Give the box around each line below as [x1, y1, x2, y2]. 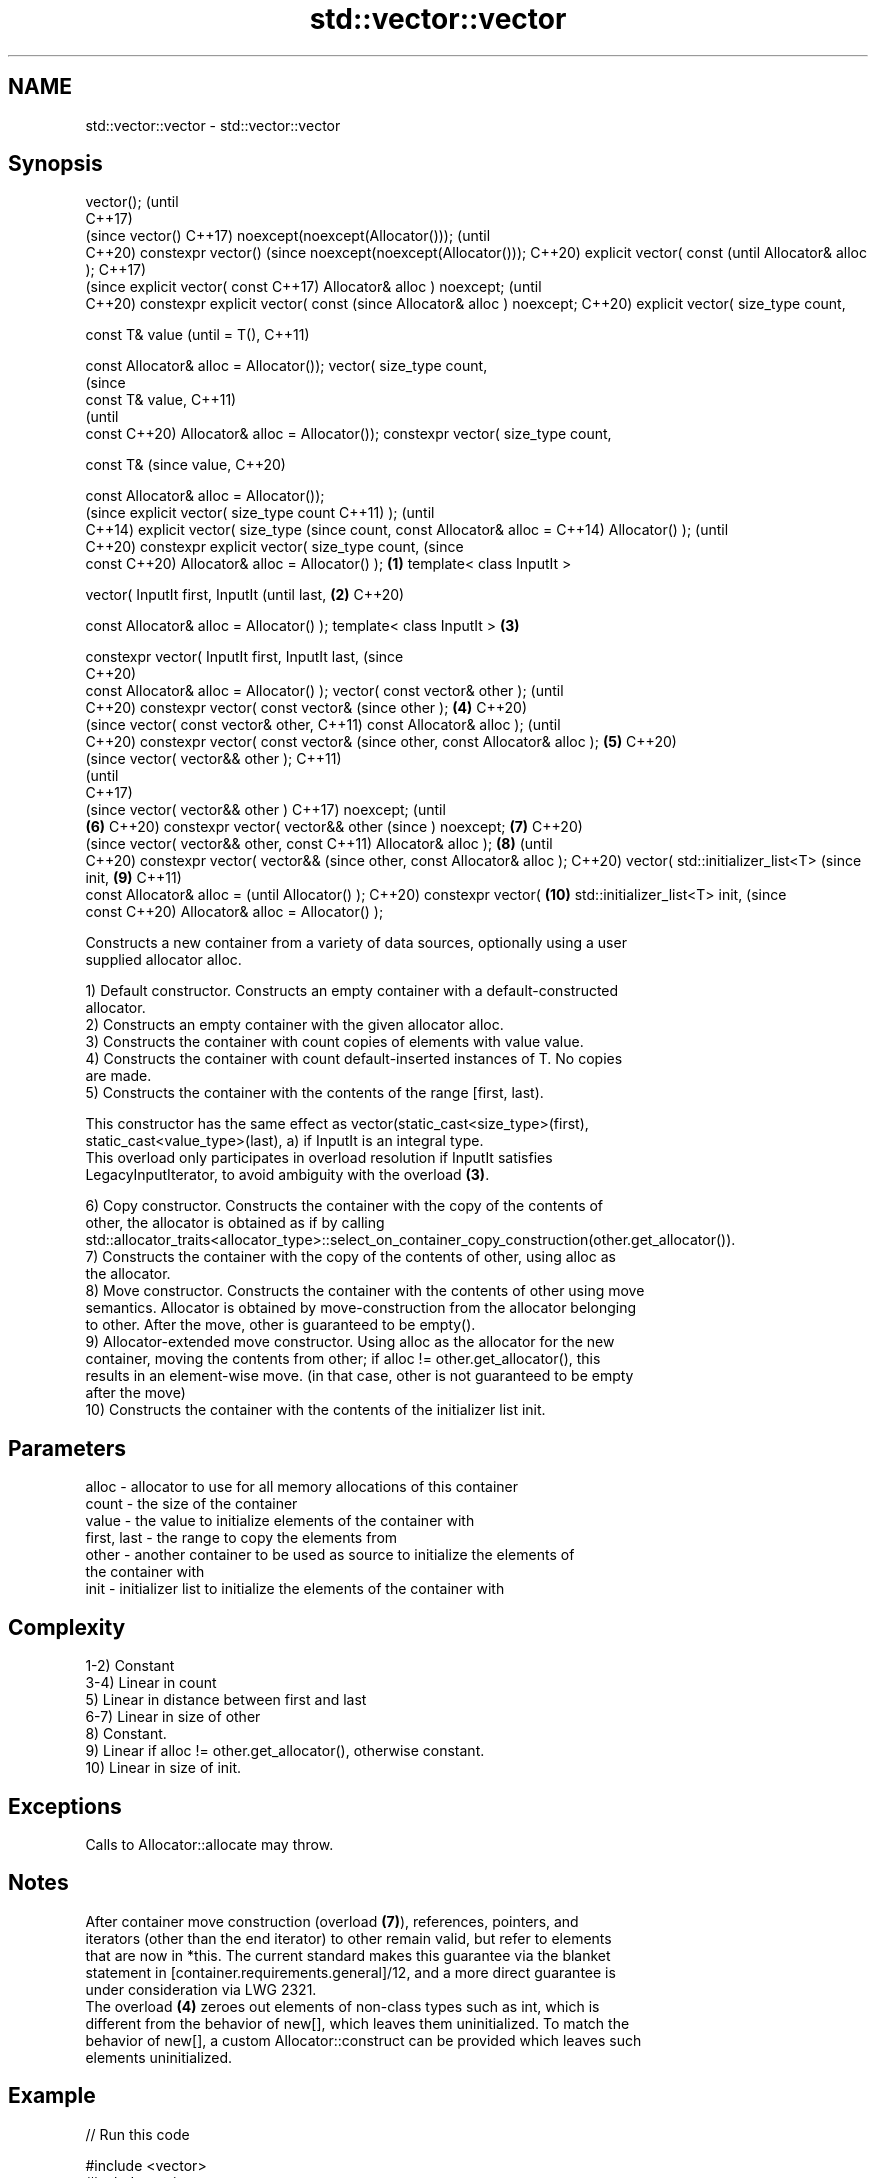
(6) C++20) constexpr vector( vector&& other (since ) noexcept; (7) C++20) [85, 818, 583, 836]
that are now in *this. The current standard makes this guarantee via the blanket [85, 1946, 611, 1964]
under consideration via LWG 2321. [85, 1980, 317, 1998]
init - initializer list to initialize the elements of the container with [85, 1580, 505, 1598]
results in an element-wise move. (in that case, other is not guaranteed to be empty [85, 1367, 634, 1385]
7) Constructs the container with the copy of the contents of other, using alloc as [85, 1248, 616, 1266]
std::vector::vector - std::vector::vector [85, 116, 341, 134]
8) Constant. [85, 1725, 167, 1743]
